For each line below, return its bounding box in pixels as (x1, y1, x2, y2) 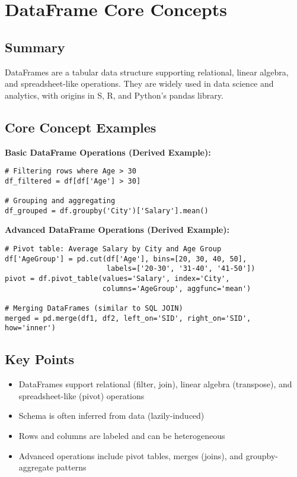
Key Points (5, 350, 75, 368)
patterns (56, 461, 87, 473)
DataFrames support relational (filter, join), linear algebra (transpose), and (18, 378, 292, 390)
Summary (5, 37, 65, 56)
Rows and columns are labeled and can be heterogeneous (18, 429, 225, 441)
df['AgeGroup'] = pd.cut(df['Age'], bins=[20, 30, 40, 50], (5, 254, 247, 263)
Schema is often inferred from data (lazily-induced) (18, 409, 205, 422)
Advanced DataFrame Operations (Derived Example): (5, 223, 229, 236)
